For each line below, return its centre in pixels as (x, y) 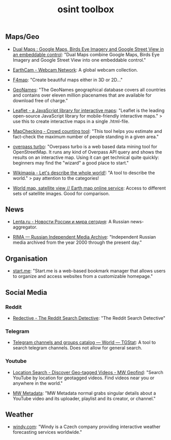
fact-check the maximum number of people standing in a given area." (86, 136)
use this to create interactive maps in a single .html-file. (71, 121)
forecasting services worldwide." (47, 432)
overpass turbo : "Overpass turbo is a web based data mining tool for (85, 146)
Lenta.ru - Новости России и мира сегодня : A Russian (71, 222)
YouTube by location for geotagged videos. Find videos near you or (83, 378)
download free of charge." (40, 100)
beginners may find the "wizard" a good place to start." (71, 163)
